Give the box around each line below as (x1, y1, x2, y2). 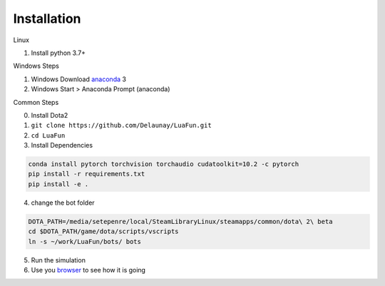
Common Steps (13, 98, 59, 106)
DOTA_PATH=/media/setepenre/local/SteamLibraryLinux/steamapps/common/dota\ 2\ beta (28, 218, 333, 225)
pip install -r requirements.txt (28, 170, 145, 178)
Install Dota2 (31, 111, 68, 119)
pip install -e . (28, 180, 89, 188)
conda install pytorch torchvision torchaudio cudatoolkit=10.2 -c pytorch (28, 160, 299, 168)
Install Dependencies (31, 141, 93, 150)
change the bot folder (31, 198, 96, 207)
